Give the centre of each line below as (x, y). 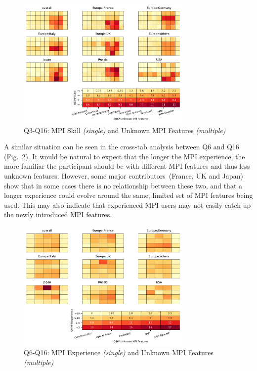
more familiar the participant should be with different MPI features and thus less (127, 166)
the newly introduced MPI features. (58, 214)
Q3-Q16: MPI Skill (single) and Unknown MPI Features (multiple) (125, 130)
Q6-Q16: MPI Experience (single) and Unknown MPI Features (119, 352)
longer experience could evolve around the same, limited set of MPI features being (128, 195)
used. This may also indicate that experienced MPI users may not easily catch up (128, 205)
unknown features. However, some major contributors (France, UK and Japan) (124, 175)
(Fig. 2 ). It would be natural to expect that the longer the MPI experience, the (125, 156)
